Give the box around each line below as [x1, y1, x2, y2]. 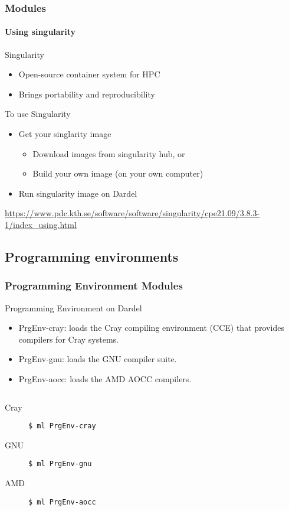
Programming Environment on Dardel [5, 301, 142, 314]
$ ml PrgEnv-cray [28, 422, 96, 431]
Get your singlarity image [18, 128, 111, 140]
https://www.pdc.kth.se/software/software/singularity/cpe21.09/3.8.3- [5, 207, 260, 219]
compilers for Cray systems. [18, 333, 119, 345]
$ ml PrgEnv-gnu [28, 460, 92, 468]
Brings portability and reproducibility [18, 87, 155, 100]
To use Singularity [5, 108, 71, 120]
